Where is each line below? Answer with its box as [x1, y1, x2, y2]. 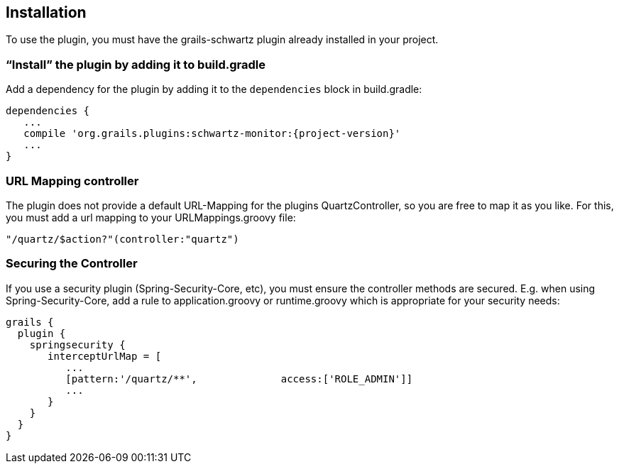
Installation [6, 4, 87, 21]
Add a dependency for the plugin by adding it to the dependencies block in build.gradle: [6, 83, 422, 96]
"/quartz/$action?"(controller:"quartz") [6, 233, 239, 245]
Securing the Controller [6, 256, 138, 271]
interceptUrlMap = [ [48, 350, 162, 362]
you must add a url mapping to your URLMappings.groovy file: [6, 211, 296, 224]
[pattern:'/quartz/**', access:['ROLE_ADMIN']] [65, 373, 413, 385]
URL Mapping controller [6, 173, 139, 188]
